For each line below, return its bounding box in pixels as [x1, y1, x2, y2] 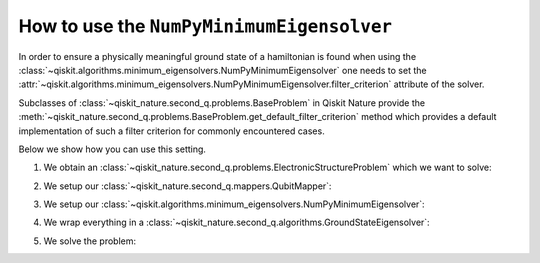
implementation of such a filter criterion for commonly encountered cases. [18, 125, 325, 137]
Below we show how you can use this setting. [18, 143, 207, 155]
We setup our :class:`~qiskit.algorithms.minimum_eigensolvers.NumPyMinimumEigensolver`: [43, 198, 425, 210]
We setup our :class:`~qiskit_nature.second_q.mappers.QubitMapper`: [43, 180, 332, 192]
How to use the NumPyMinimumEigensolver [18, 15, 393, 37]
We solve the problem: [43, 235, 137, 247]
